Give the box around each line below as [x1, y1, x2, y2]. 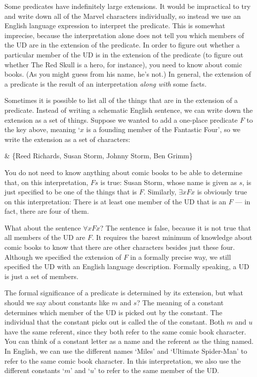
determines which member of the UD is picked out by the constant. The [4, 307, 222, 317]
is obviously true [197, 187, 247, 197]
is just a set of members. [4, 271, 79, 281]
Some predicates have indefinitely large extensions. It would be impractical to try [4, 1, 251, 11]
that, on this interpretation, [4, 177, 88, 187]
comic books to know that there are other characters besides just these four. [4, 242, 235, 252]
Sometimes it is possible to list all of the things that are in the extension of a [4, 95, 238, 105]
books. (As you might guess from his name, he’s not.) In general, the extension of [4, 69, 251, 79]
